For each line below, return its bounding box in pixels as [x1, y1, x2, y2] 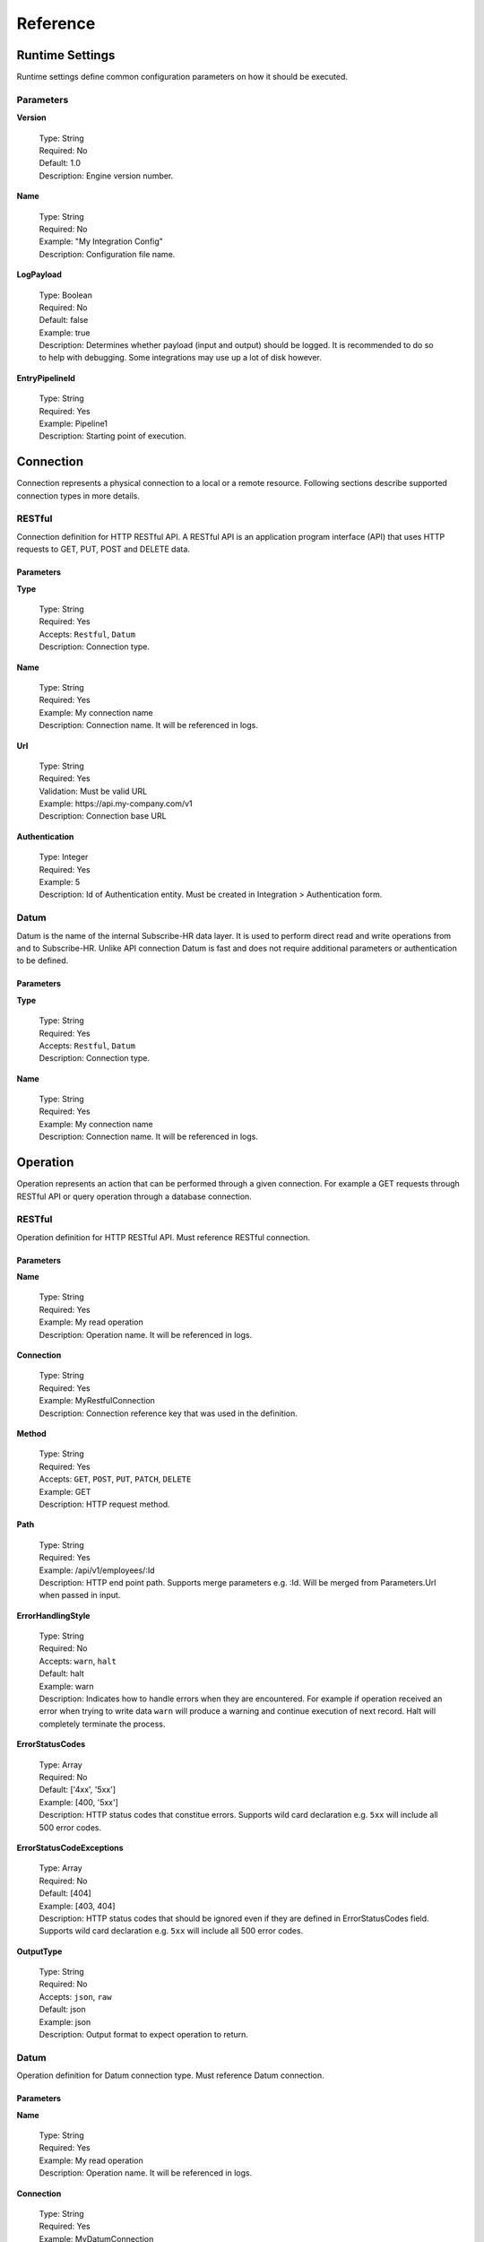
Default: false [39, 315, 89, 326]
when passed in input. [39, 1590, 121, 1601]
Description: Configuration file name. [39, 248, 176, 259]
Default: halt [39, 1668, 84, 1679]
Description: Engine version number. [39, 170, 174, 181]
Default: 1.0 [39, 158, 81, 169]
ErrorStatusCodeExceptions [16, 1842, 125, 1853]
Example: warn [39, 1681, 94, 1691]
